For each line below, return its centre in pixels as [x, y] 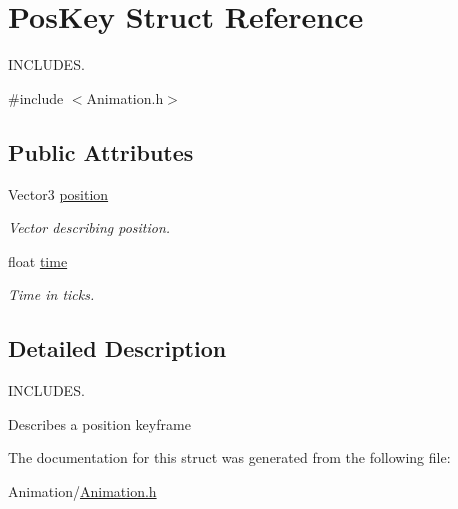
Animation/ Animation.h [82, 490]
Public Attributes [101, 151]
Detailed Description [117, 348]
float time [38, 260]
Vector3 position [58, 193]
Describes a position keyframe [99, 423]
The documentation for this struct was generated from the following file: [229, 457]
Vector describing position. [89, 227]
